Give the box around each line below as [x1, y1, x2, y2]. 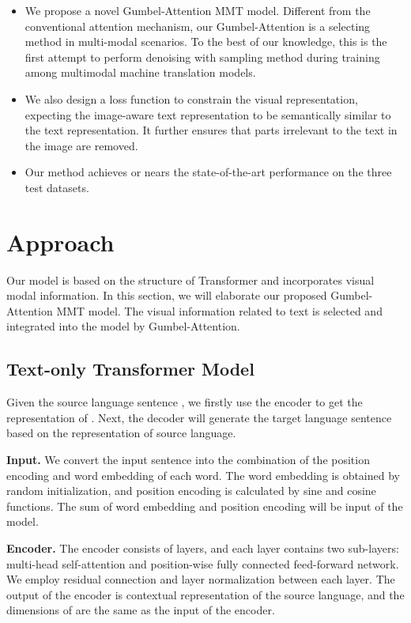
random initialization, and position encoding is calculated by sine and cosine [6, 482, 376, 499]
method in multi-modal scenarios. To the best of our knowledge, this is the [25, 33, 387, 50]
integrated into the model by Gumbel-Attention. [6, 318, 240, 334]
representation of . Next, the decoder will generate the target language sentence [6, 409, 392, 425]
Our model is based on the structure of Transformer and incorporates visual [6, 271, 375, 288]
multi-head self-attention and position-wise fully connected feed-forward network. [6, 555, 399, 572]
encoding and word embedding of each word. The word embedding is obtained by [6, 466, 400, 483]
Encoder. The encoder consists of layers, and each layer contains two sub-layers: [6, 539, 399, 556]
